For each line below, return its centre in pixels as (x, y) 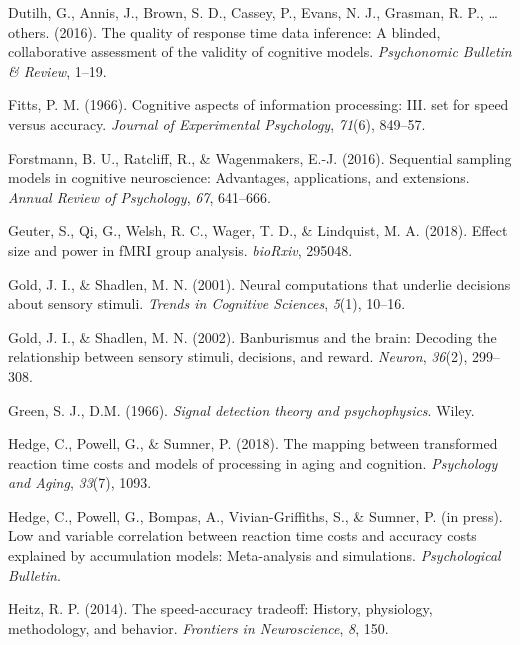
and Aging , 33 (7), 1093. (80, 482)
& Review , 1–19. (57, 70)
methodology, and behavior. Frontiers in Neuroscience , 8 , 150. (198, 627)
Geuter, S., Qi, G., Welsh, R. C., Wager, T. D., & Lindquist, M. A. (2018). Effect (258, 230)
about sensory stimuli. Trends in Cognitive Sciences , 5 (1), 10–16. (207, 303)
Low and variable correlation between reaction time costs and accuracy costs (242, 535)
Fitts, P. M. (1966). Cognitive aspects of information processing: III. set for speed (258, 104)
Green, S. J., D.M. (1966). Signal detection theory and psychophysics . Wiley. (241, 409)
